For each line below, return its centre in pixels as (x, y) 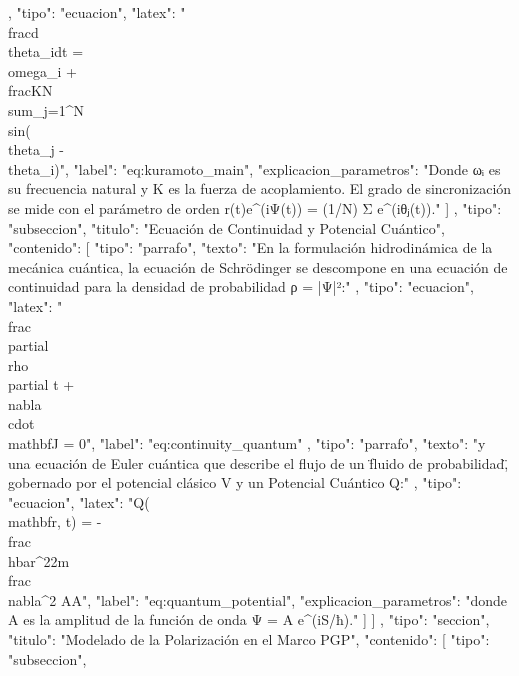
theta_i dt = (46, 51)
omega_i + (42, 70)
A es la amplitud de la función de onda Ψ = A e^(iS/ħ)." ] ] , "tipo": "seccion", (249, 619)
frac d (23, 31)
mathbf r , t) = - (55, 521)
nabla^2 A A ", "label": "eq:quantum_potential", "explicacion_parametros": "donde (258, 599)
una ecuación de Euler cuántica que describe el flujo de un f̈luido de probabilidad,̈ (258, 462)
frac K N (30, 90)
